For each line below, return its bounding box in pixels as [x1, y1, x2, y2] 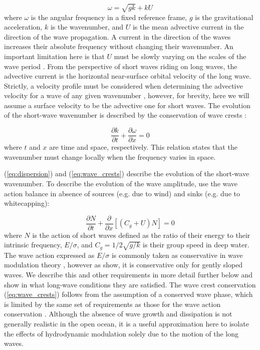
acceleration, [4, 22, 43, 32]
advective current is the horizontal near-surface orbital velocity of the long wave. [4, 71, 251, 81]
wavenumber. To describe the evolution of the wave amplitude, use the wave [4, 178, 238, 188]
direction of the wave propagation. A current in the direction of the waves [4, 31, 231, 42]
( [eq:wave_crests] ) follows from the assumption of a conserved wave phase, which [4, 289, 253, 299]
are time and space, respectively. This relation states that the [49, 142, 237, 152]
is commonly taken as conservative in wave [111, 249, 243, 260]
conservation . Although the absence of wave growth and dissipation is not [4, 308, 232, 319]
